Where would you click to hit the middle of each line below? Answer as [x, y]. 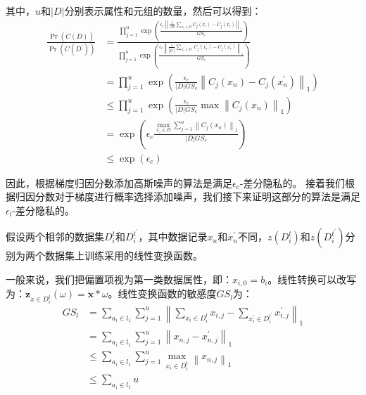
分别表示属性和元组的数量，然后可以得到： [163, 11]
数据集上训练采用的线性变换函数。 [124, 255]
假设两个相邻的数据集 [55, 237]
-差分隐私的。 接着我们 [292, 182]
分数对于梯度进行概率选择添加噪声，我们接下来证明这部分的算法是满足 [197, 196]
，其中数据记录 [173, 237]
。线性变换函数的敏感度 [162, 293]
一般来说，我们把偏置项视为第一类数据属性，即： [119, 279]
